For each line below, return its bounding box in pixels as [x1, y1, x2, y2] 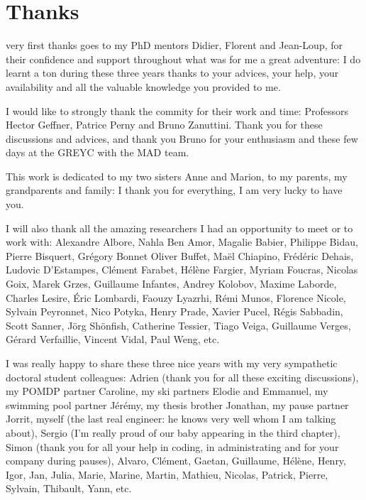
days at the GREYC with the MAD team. [6, 145, 189, 160]
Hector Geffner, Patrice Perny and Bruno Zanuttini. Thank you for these [6, 117, 323, 132]
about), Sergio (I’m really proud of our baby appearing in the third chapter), [6, 425, 340, 440]
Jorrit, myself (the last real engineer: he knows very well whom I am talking [6, 411, 336, 426]
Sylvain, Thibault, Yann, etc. [6, 481, 132, 496]
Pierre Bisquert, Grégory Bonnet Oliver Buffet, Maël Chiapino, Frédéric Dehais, [6, 248, 354, 263]
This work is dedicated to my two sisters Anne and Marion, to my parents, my [6, 168, 348, 183]
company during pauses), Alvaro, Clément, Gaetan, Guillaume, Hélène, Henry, [6, 453, 346, 468]
